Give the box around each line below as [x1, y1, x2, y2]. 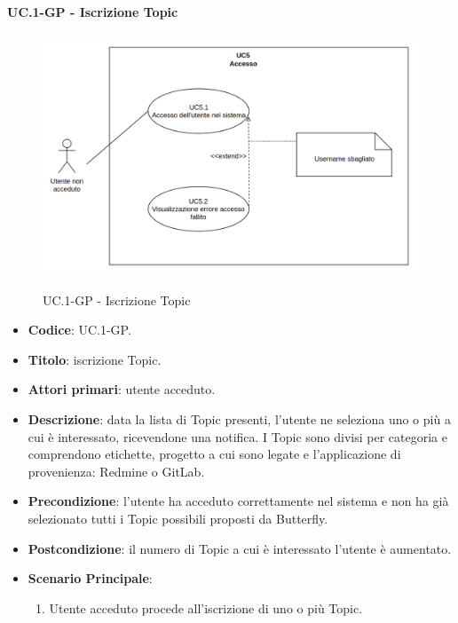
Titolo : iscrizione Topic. [28, 350, 162, 368]
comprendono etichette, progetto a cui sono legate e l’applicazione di [28, 445, 401, 463]
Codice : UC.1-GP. [28, 320, 131, 339]
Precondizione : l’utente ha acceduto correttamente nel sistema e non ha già [28, 492, 449, 510]
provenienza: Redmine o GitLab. [28, 461, 205, 480]
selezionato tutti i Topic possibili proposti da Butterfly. [28, 509, 328, 528]
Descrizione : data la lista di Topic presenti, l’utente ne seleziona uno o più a [28, 410, 451, 429]
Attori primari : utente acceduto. [28, 380, 216, 398]
